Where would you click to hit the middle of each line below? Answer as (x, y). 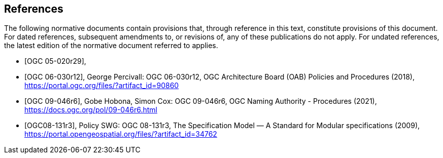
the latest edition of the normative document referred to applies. (111, 46)
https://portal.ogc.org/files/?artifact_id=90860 (102, 86)
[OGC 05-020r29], (55, 61)
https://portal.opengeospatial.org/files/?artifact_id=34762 (121, 134)
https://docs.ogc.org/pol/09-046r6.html (91, 110)
